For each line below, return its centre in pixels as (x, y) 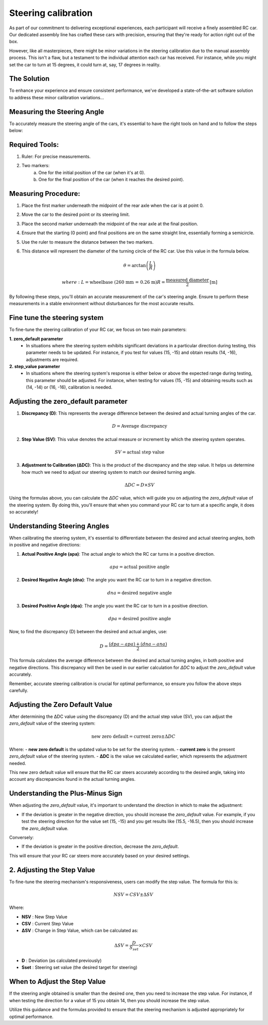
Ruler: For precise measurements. (56, 157)
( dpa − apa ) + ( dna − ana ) (138, 644)
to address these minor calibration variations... (57, 97)
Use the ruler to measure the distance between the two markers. (88, 242)
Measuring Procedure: (45, 193)
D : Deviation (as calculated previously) (62, 961)
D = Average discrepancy (139, 426)
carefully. (19, 691)
